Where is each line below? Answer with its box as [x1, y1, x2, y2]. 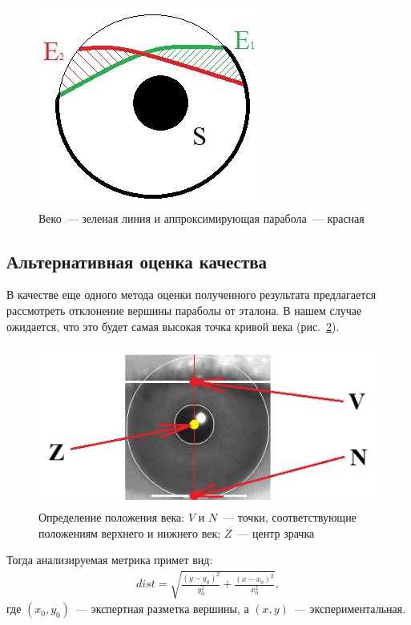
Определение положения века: [38, 509, 185, 526]
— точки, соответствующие [223, 509, 357, 526]
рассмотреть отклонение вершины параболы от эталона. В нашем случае [6, 301, 362, 318]
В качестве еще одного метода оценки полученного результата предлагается [6, 286, 377, 303]
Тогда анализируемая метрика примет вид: [6, 551, 213, 568]
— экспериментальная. [294, 600, 406, 617]
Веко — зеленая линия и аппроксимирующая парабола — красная [38, 209, 365, 226]
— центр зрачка [237, 524, 315, 541]
